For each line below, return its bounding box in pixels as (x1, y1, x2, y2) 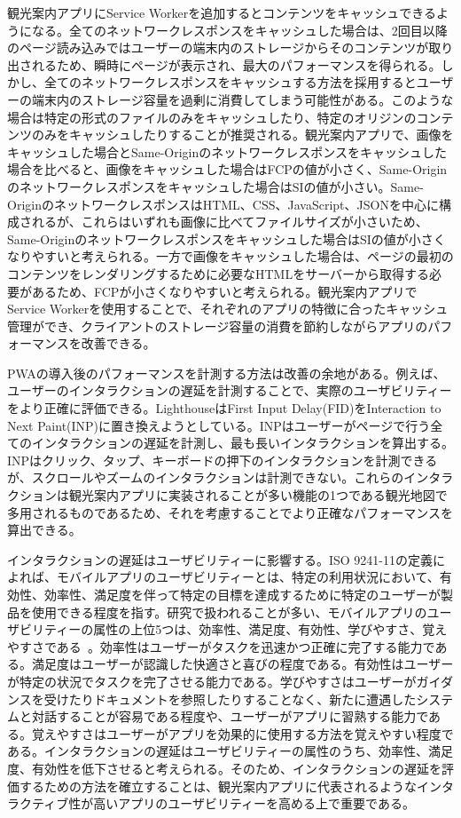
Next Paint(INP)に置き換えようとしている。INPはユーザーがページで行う (7, 416, 431, 434)
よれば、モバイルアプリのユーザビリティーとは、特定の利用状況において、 (7, 568, 440, 586)
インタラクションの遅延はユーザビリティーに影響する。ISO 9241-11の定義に (7, 550, 445, 568)
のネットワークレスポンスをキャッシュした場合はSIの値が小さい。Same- (7, 177, 424, 195)
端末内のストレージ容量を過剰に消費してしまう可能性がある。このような (31, 90, 454, 108)
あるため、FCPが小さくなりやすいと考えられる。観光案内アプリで (31, 282, 418, 300)
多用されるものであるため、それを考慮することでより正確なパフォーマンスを (7, 503, 453, 521)
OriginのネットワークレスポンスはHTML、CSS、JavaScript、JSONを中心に (7, 195, 439, 213)
